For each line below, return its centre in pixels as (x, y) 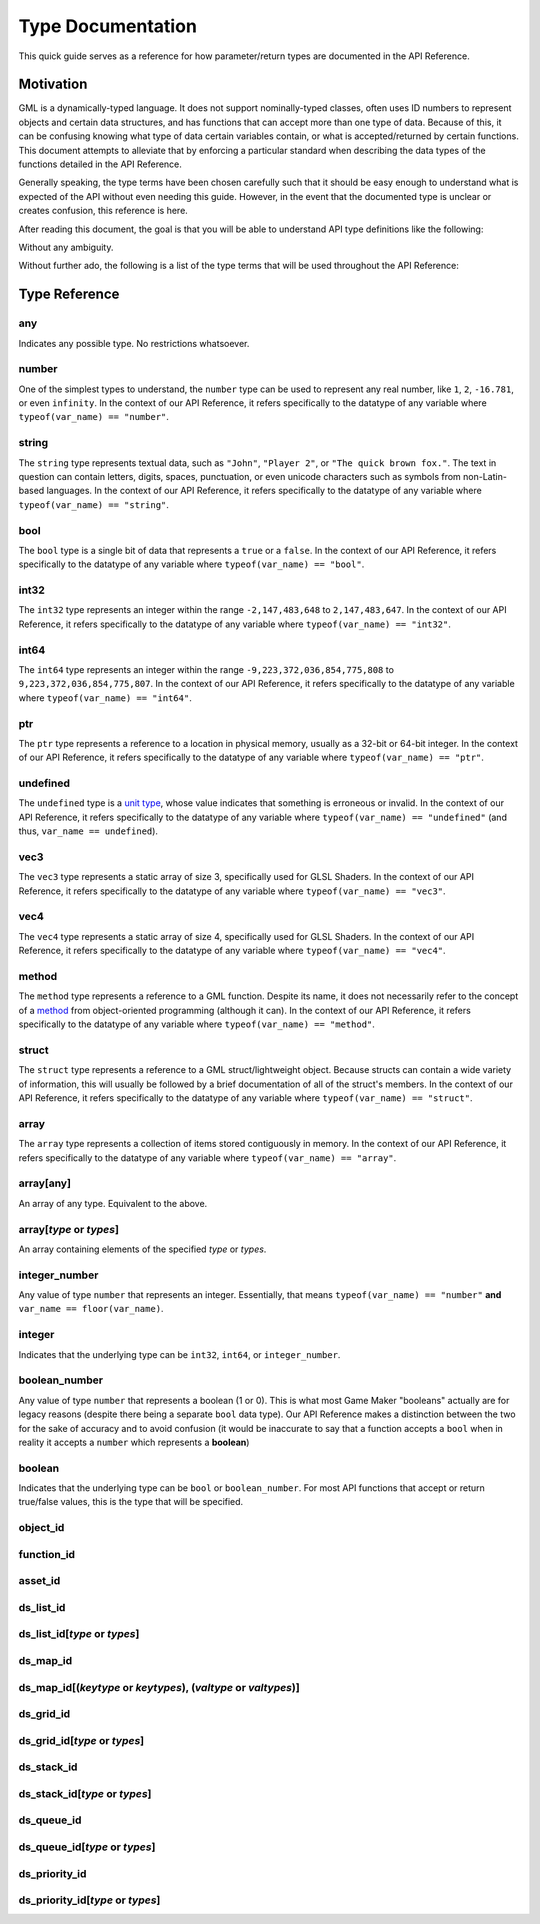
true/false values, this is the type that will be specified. (131, 1502)
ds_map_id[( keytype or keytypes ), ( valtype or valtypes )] (159, 1687)
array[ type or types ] (69, 1229)
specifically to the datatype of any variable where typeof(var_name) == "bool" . (191, 564)
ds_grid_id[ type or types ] (81, 1740)
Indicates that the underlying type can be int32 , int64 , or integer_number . (179, 1354)
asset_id (39, 1581)
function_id (46, 1554)
